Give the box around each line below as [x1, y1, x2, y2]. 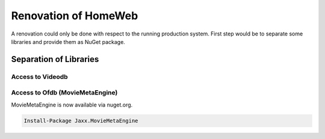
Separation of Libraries [11, 54, 99, 64]
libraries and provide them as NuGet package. [11, 38, 126, 45]
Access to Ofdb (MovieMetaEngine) [11, 88, 118, 97]
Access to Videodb [11, 72, 69, 81]
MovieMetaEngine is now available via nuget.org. [11, 101, 133, 108]
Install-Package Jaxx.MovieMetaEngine [23, 117, 138, 124]
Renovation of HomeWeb [11, 9, 138, 22]
